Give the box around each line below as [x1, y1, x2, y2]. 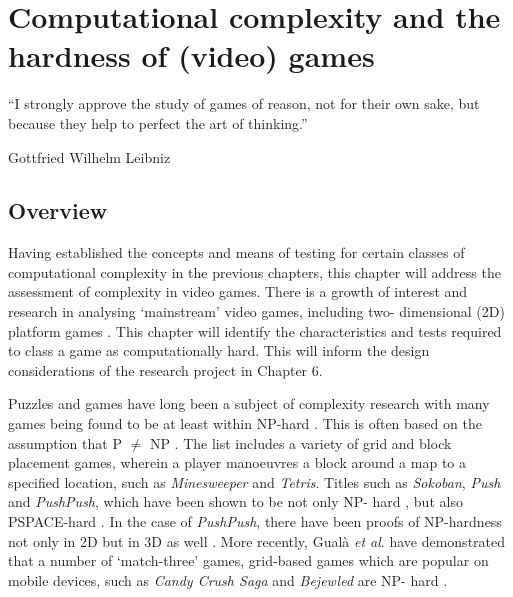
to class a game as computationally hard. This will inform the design [8, 340, 430, 361]
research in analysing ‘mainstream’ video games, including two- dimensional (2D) [8, 301, 505, 322]
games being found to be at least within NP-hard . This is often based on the [8, 413, 482, 434]
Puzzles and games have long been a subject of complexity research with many [8, 393, 490, 414]
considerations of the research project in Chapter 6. [8, 359, 323, 380]
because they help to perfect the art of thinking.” [8, 112, 308, 133]
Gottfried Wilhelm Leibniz [8, 146, 171, 167]
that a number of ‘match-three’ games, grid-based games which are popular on [8, 550, 489, 571]
